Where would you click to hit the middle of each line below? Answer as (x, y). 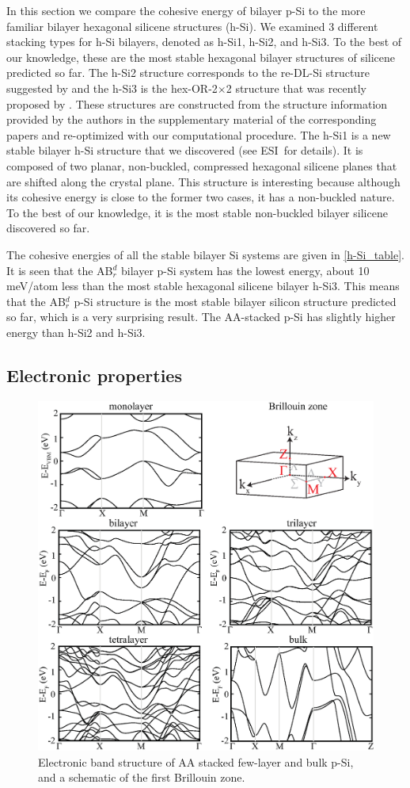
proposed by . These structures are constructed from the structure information (197, 103)
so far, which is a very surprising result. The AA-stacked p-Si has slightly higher (201, 317)
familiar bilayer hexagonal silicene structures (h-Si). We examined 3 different (192, 26)
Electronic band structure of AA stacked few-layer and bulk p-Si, (196, 761)
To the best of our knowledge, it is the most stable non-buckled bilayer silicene (197, 212)
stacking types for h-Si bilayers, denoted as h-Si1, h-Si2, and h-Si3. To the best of (204, 42)
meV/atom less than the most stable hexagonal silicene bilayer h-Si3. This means (203, 286)
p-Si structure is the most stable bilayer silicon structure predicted (235, 301)
